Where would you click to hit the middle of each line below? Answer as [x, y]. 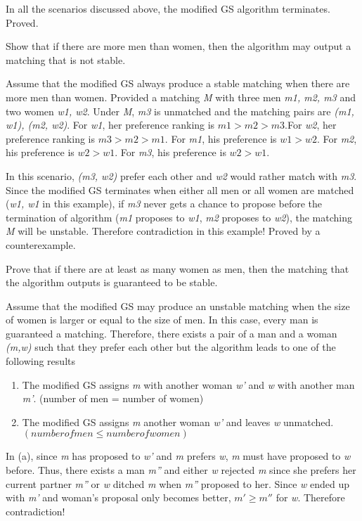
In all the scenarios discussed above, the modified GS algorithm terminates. [168, 8]
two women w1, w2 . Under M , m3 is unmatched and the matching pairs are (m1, [180, 111]
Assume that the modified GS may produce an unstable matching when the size [178, 305]
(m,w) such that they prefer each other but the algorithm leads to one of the [171, 347]
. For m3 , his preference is [170, 152]
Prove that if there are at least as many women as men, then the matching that [177, 268]
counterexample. [41, 244]
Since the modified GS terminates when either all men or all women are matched [180, 189]
